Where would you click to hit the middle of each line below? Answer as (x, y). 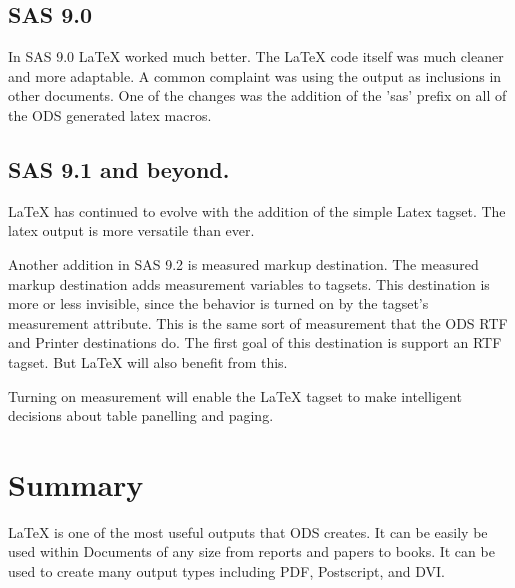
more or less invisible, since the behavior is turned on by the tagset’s (218, 303)
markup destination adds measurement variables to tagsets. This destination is (249, 283)
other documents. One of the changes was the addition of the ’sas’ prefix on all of (257, 95)
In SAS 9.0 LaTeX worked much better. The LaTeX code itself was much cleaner (256, 56)
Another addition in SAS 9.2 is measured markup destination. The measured (243, 263)
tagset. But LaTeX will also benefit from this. (148, 361)
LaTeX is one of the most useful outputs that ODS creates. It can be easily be (248, 531)
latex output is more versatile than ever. (131, 230)
